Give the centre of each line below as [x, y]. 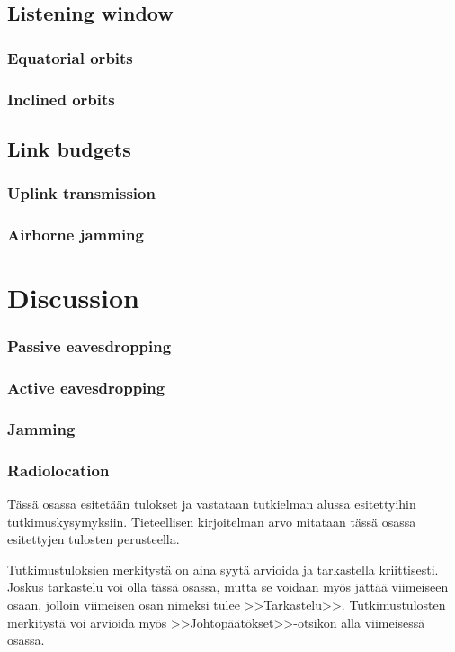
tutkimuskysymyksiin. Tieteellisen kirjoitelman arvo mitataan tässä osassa [212, 521]
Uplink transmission [81, 193]
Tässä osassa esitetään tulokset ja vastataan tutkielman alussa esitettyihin [212, 504]
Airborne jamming [76, 235]
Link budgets [69, 148]
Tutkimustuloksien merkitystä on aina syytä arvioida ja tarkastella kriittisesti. [223, 569]
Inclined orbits [61, 99]
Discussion [73, 298]
